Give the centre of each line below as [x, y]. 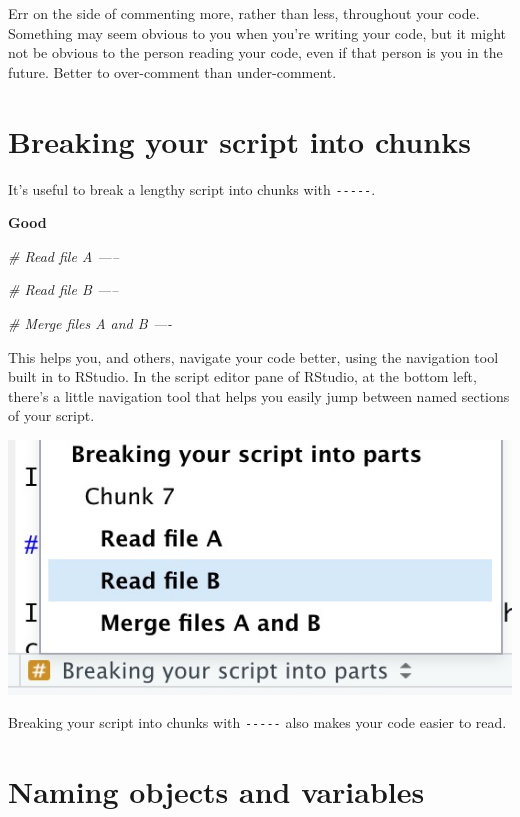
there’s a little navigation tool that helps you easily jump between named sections [259, 395]
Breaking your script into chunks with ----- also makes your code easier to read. [257, 722]
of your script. [51, 415]
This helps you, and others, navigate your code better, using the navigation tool [253, 356]
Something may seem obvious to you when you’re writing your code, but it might [257, 32]
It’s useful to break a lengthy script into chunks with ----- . [192, 188]
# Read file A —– [63, 255]
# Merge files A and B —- [90, 322]
